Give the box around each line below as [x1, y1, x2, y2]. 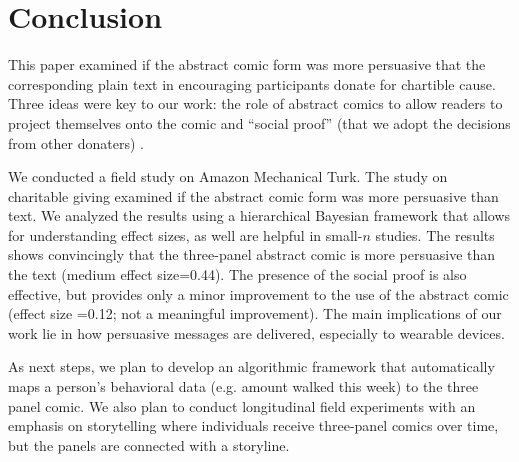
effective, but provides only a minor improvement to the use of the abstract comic [8, 283, 509, 304]
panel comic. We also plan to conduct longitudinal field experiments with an [8, 395, 476, 416]
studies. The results [375, 224, 495, 245]
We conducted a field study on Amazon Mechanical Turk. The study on [8, 166, 448, 187]
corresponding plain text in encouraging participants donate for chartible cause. [8, 73, 496, 94]
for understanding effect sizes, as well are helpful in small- [8, 224, 363, 245]
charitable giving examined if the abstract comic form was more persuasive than [8, 185, 499, 206]
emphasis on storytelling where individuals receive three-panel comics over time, [8, 415, 499, 436]
